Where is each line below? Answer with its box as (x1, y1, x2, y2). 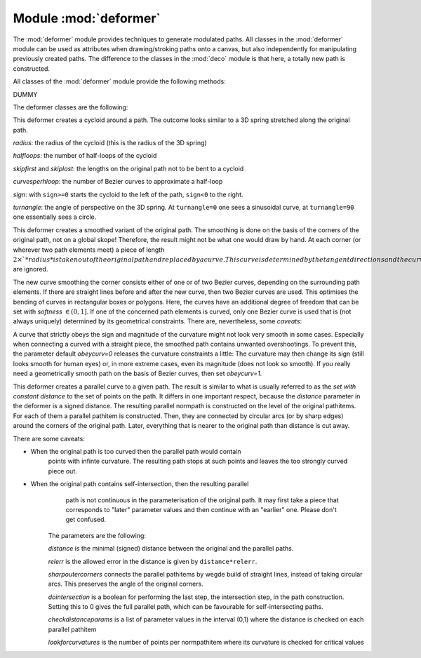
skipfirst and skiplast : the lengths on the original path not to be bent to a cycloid (13, 164, 244, 173)
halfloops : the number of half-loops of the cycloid (13, 152, 157, 160)
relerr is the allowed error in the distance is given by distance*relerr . (48, 557, 258, 565)
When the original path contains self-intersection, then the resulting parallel (30, 480, 249, 488)
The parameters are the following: (48, 531, 147, 539)
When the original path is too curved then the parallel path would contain (30, 448, 241, 455)
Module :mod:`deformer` (13, 11, 161, 26)
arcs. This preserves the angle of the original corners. (48, 579, 203, 589)
